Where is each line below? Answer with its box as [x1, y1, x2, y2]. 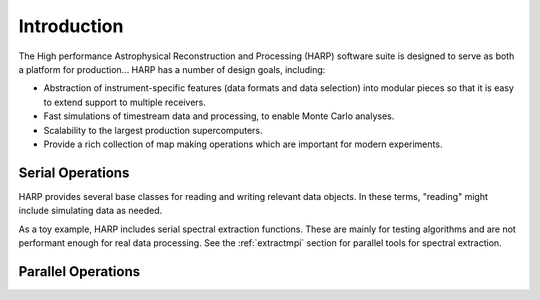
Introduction [18, 15, 124, 37]
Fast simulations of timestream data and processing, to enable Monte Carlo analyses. [43, 110, 395, 122]
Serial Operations [18, 164, 130, 181]
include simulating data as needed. [18, 205, 163, 217]
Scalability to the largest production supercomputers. [43, 124, 263, 136]
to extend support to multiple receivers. [43, 96, 207, 108]
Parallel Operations [18, 263, 141, 280]
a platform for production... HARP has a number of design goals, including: [18, 63, 326, 75]
